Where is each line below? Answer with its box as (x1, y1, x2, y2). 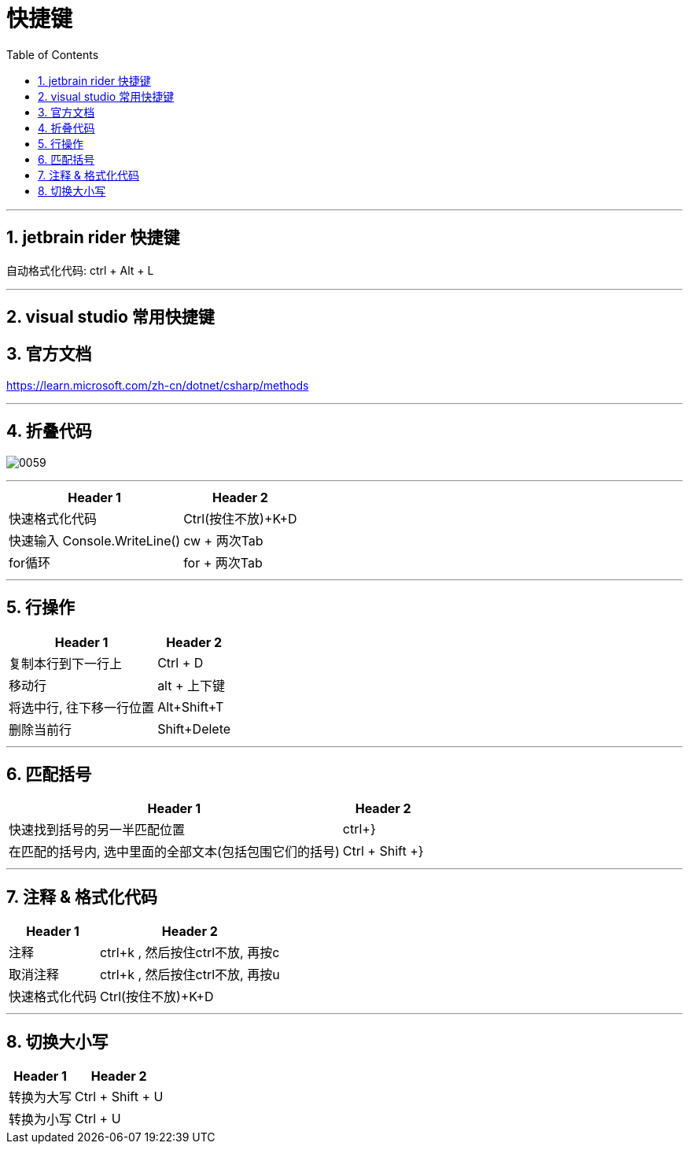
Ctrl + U (75, 1111, 121, 1127)
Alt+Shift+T (157, 698, 224, 715)
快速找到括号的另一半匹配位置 (9, 822, 186, 838)
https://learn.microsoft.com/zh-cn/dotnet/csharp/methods (6, 378, 309, 392)
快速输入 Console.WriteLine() (9, 532, 181, 549)
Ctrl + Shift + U (75, 1089, 164, 1105)
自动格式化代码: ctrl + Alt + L (6, 263, 154, 277)
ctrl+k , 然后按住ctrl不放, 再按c (100, 945, 280, 961)
